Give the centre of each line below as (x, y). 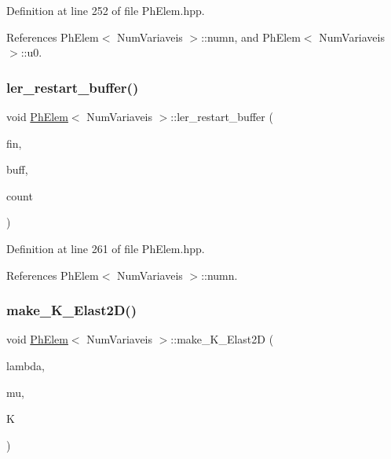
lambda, (26, 365)
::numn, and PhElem (251, 37)
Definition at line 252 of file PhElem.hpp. (106, 10)
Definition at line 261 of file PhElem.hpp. (106, 248)
